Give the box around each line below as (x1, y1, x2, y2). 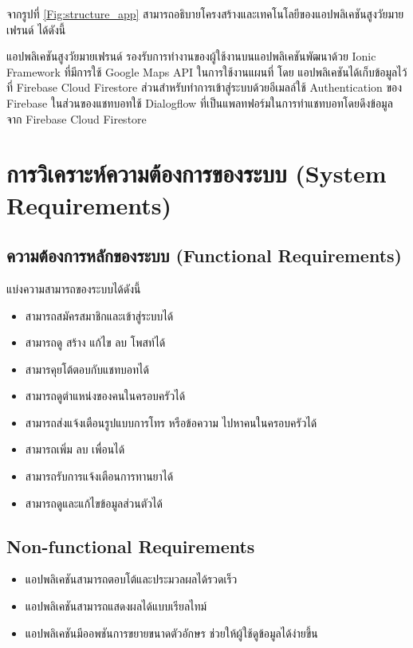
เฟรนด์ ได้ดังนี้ (6, 21, 66, 37)
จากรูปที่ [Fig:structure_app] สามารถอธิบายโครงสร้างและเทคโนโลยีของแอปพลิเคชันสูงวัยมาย (6, 6, 404, 22)
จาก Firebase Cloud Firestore (6, 110, 147, 127)
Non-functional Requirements (6, 533, 255, 558)
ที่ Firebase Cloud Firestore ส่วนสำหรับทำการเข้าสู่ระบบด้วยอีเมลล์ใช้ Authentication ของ (6, 79, 403, 96)
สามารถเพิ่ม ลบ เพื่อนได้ (25, 441, 125, 458)
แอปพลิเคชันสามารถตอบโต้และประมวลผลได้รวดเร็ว (25, 571, 238, 587)
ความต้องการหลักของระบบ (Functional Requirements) (6, 243, 402, 268)
